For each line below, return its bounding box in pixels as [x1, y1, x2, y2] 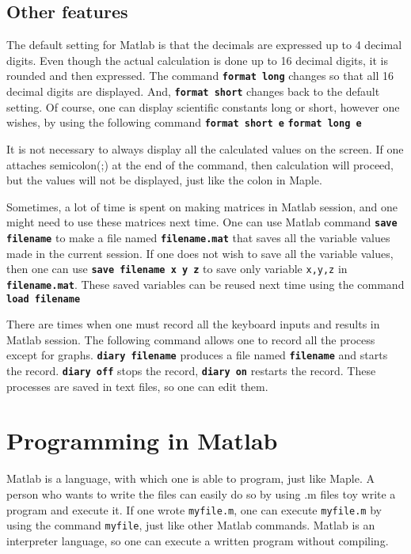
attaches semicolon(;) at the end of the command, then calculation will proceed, [6, 156, 394, 173]
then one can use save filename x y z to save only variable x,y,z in [6, 260, 348, 277]
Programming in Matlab [6, 424, 278, 457]
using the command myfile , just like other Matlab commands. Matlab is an [6, 517, 375, 533]
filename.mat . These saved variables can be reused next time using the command [6, 275, 405, 292]
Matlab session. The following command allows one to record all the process [6, 331, 375, 347]
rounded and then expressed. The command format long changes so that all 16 [6, 67, 394, 84]
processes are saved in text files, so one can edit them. [6, 378, 268, 394]
